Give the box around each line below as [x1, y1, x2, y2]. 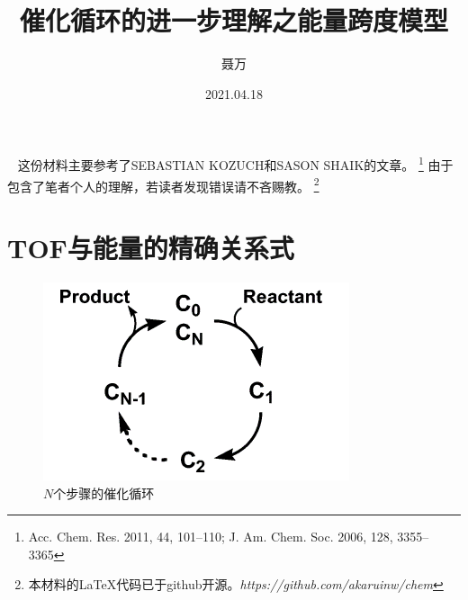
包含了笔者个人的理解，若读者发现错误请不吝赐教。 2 [7, 174, 319, 195]
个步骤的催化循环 [53, 483, 155, 502]
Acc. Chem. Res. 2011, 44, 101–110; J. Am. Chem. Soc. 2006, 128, [28, 527, 393, 546]
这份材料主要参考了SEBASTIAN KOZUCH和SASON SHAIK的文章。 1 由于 [17, 153, 454, 174]
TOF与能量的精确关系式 [7, 229, 294, 265]
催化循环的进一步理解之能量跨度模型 [19, 2, 448, 39]
